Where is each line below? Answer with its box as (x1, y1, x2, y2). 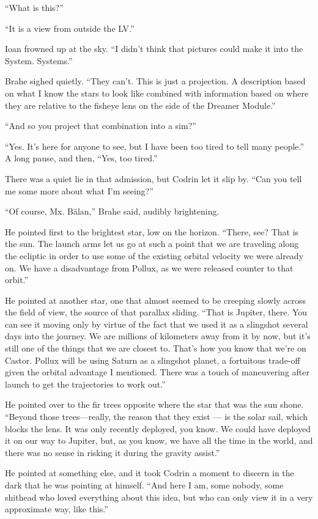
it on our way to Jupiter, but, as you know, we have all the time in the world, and (5, 434, 313, 447)
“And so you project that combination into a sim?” (5, 119, 196, 132)
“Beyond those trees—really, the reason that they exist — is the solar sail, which (5, 410, 308, 423)
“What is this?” (5, 1, 64, 13)
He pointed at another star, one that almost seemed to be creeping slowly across (5, 293, 306, 306)
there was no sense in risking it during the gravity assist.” (5, 446, 220, 458)
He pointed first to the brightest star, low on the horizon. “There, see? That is (5, 225, 299, 238)
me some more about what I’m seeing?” (5, 184, 153, 197)
